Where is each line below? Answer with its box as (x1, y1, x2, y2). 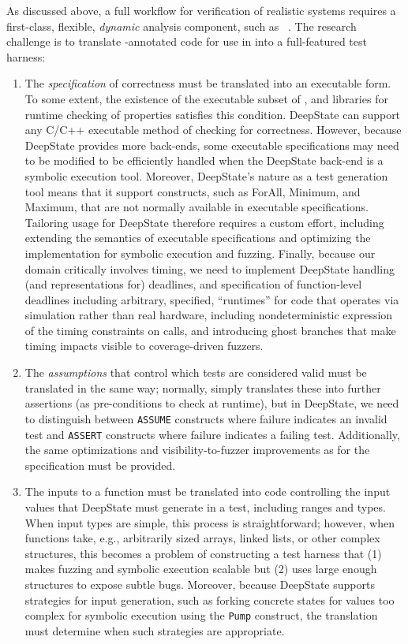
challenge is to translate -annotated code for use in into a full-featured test (6, 33, 367, 50)
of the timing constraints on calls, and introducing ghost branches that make (24, 322, 396, 338)
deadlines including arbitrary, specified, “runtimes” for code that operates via (24, 291, 399, 307)
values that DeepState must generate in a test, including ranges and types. (24, 498, 386, 515)
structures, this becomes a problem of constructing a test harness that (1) (24, 545, 382, 561)
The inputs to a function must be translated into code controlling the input (24, 483, 391, 500)
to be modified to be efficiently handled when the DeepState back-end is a (24, 152, 384, 169)
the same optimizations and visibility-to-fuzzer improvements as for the (24, 441, 370, 458)
